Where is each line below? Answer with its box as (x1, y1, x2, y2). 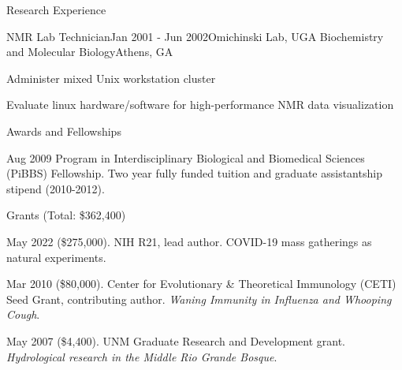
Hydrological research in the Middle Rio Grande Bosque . (6, 348, 277, 364)
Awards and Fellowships (6, 122, 121, 139)
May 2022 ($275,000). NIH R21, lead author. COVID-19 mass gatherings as (6, 233, 372, 249)
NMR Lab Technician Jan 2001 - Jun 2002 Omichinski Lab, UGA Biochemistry (6, 28, 384, 44)
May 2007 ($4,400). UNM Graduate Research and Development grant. (6, 332, 346, 349)
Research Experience (6, 2, 106, 17)
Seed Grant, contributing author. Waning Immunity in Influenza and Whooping (6, 290, 392, 307)
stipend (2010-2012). (6, 180, 105, 196)
